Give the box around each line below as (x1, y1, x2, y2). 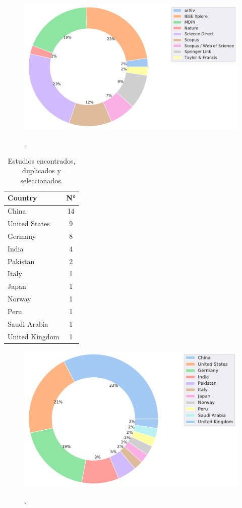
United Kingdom (8, 331, 59, 341)
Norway (8, 293, 31, 304)
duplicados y (22, 165, 61, 176)
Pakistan (8, 256, 35, 266)
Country (8, 192, 37, 203)
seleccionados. (20, 175, 63, 185)
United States (8, 218, 50, 229)
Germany (8, 230, 36, 241)
